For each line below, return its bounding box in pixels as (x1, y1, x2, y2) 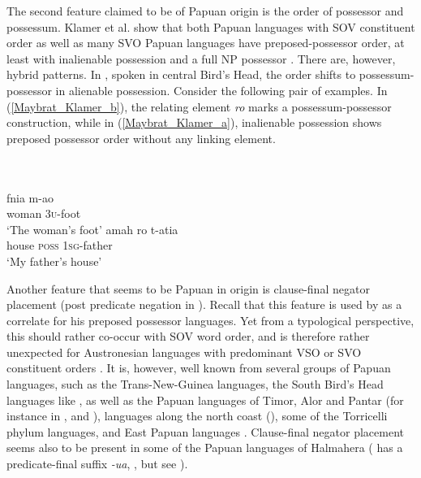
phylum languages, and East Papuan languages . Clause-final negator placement (6, 423, 404, 440)
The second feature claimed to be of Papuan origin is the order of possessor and (6, 2, 404, 19)
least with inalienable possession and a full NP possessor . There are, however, (6, 50, 396, 67)
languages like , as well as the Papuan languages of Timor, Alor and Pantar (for (6, 391, 404, 408)
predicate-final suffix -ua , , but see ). (6, 455, 188, 472)
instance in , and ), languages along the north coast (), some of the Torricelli (6, 407, 388, 424)
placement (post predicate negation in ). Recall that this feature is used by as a (6, 296, 402, 313)
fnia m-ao (6, 189, 54, 206)
